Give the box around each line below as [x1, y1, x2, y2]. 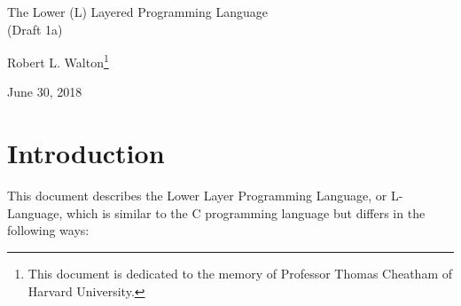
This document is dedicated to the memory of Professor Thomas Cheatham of [27, 263, 453, 282]
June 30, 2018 [7, 82, 82, 101]
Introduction [7, 135, 165, 171]
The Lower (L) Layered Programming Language [7, 3, 268, 20]
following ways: [7, 221, 90, 239]
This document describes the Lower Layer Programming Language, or [7, 186, 387, 205]
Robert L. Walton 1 [7, 51, 109, 71]
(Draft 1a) [7, 20, 63, 38]
